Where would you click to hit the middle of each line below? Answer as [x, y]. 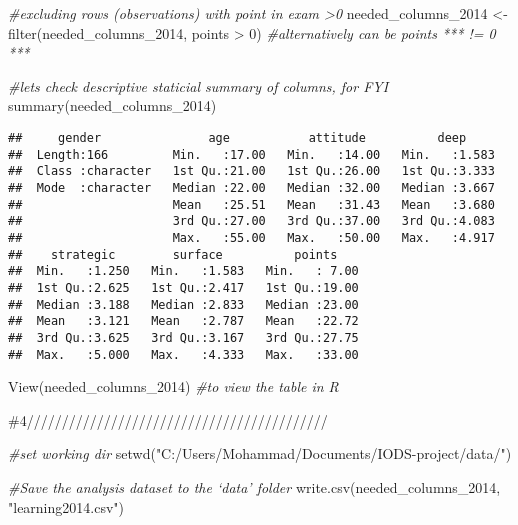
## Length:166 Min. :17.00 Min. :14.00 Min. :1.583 [251, 154]
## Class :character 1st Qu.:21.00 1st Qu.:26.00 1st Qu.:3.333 [251, 171]
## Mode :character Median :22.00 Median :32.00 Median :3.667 [251, 187]
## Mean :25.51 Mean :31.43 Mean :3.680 [251, 204]
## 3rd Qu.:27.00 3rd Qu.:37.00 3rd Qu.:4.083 [251, 221]
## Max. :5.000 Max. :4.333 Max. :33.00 [183, 354]
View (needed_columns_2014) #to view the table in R [173, 386]
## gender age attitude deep [237, 137]
